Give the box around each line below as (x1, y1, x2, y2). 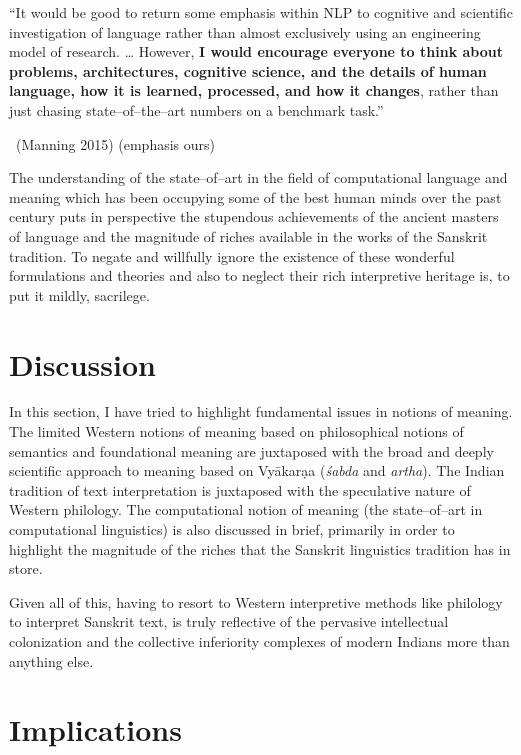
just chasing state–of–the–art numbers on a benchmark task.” (9, 99, 384, 120)
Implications (9, 709, 182, 750)
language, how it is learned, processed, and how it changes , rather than (9, 80, 499, 101)
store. (9, 558, 43, 579)
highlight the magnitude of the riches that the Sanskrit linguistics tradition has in (9, 538, 511, 559)
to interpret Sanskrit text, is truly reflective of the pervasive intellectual (9, 611, 449, 632)
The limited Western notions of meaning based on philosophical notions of (9, 421, 464, 442)
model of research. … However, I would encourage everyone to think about (9, 41, 503, 62)
